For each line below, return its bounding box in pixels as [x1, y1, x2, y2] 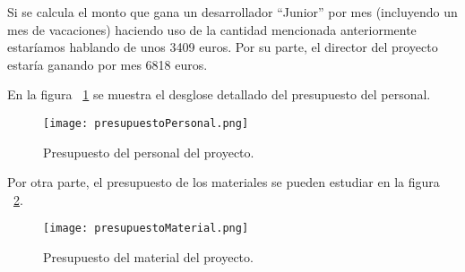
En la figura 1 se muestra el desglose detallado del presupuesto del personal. [7, 85, 431, 104]
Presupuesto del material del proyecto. [43, 248, 254, 267]
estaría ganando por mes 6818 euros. [7, 55, 208, 73]
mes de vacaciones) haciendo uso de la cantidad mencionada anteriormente [7, 20, 417, 38]
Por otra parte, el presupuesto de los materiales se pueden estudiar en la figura [7, 173, 440, 191]
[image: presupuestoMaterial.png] [43, 222, 249, 235]
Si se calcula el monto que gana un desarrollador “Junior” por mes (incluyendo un [7, 3, 458, 21]
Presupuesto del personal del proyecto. [43, 142, 254, 161]
